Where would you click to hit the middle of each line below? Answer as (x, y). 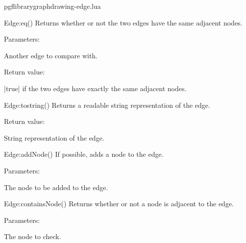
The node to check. (33, 236)
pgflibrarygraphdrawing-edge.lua (52, 6)
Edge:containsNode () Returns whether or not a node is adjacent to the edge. (119, 204)
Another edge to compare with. (51, 55)
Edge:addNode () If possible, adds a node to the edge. (84, 154)
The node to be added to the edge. (56, 187)
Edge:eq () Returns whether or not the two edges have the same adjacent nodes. (123, 22)
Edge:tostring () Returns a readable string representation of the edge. (107, 105)
